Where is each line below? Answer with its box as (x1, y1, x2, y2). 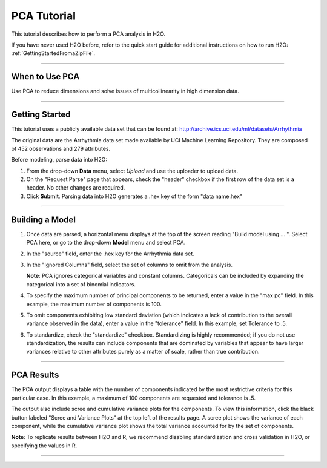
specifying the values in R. (11, 442, 78, 449)
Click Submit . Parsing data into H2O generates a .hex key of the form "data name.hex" (26, 193, 242, 200)
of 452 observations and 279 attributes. (11, 145, 111, 152)
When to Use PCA (11, 71, 80, 82)
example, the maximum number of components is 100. (26, 300, 162, 308)
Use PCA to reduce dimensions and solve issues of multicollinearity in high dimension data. (11, 88, 239, 95)
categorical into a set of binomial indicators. (26, 280, 136, 288)
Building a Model (11, 214, 76, 225)
